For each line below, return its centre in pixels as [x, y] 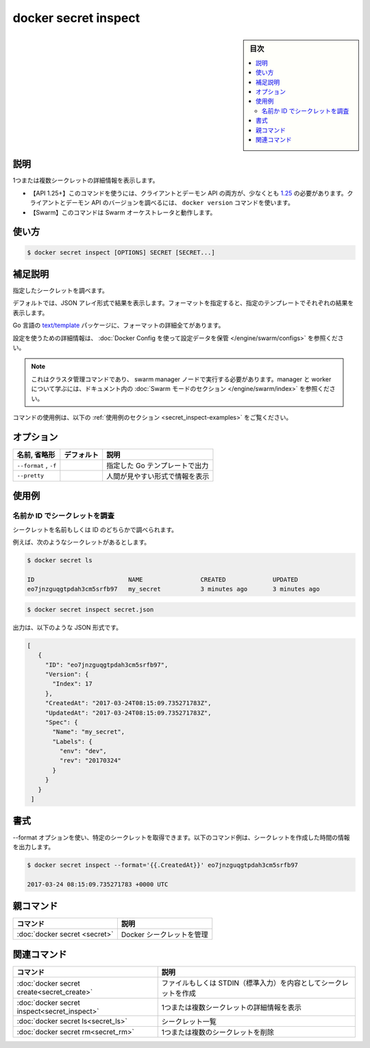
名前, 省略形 [36, 455]
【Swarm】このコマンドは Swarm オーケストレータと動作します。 [123, 212]
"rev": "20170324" [90, 761]
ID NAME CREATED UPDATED [162, 579]
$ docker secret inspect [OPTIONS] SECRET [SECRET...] [121, 252]
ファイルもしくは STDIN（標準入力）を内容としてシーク [251, 983]
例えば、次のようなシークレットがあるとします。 [82, 543]
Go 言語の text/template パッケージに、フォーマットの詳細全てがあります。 [119, 325]
